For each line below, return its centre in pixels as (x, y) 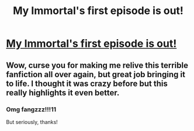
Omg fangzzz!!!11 (31, 109)
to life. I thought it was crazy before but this (87, 83)
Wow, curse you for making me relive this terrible (97, 65)
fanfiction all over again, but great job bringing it (96, 74)
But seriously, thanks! (32, 122)
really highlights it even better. (63, 93)
